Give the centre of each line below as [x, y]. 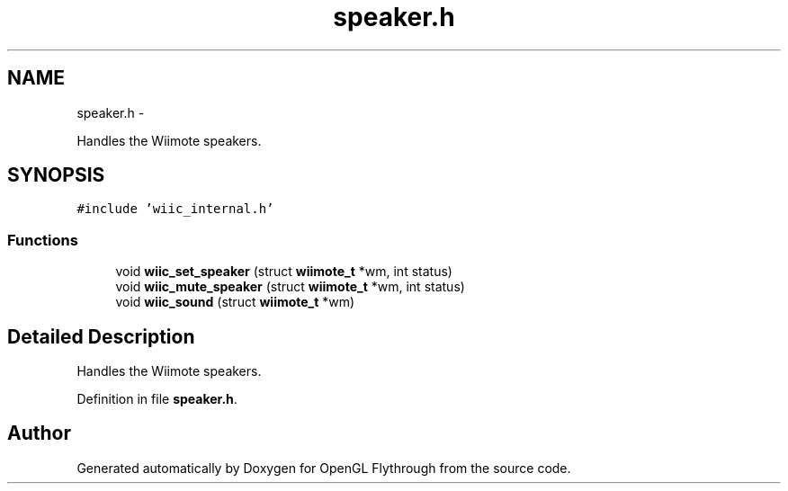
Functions [43, 240]
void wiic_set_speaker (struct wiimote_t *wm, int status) [284, 272]
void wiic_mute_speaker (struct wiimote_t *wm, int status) [290, 287]
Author [39, 433]
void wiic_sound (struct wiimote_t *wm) [235, 302]
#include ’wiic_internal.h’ [175, 209]
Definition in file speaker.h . [157, 399]
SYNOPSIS [56, 175]
